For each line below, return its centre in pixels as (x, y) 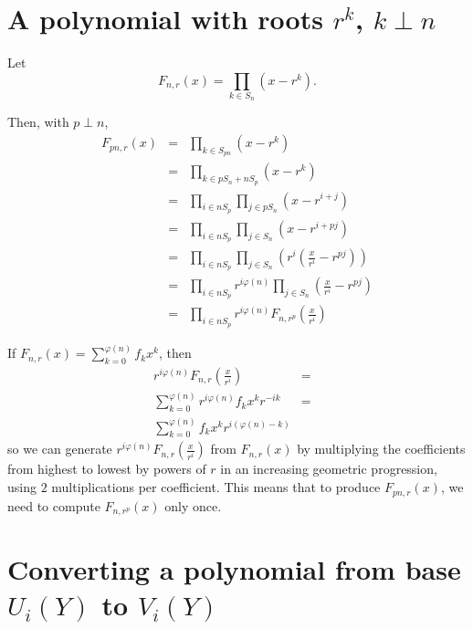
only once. (193, 505)
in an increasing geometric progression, (329, 469)
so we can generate (60, 449)
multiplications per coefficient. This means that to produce (216, 487)
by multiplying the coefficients (381, 449)
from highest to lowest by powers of (107, 469)
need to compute (54, 505)
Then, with (38, 122)
